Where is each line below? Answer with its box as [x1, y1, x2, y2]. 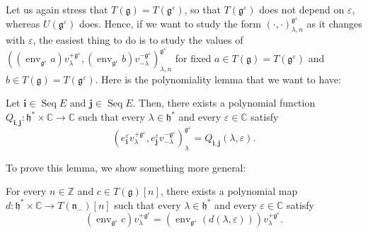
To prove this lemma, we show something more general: [6, 160, 246, 174]
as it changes [306, 16, 362, 30]
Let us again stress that [6, 2, 108, 16]
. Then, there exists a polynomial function [132, 95, 316, 110]
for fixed [175, 51, 212, 66]
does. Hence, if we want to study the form [79, 16, 261, 30]
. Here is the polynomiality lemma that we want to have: [95, 71, 341, 86]
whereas [6, 16, 40, 30]
